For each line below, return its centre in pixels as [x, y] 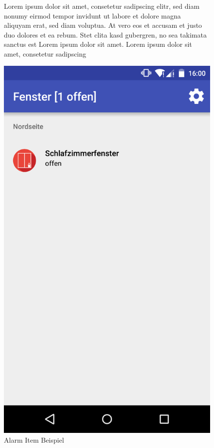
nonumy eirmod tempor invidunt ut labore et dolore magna [92, 15]
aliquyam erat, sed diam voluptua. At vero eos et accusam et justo [103, 25]
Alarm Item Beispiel [34, 439]
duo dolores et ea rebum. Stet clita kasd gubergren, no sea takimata [105, 34]
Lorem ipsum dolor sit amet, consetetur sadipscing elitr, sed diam [102, 6]
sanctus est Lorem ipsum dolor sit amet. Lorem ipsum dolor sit [98, 44]
